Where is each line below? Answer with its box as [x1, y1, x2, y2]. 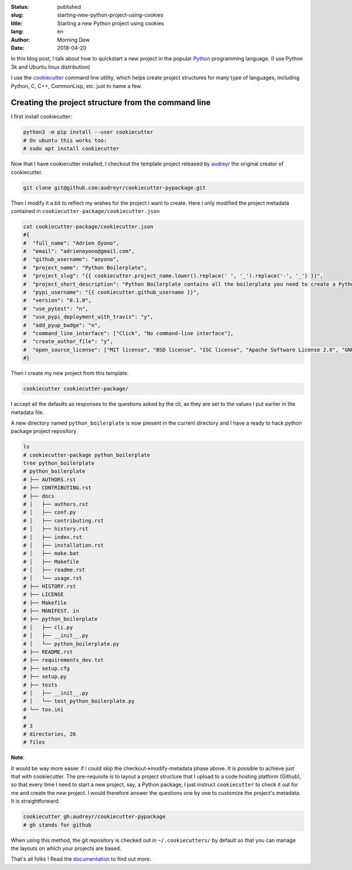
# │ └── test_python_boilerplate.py [23, 698, 135, 705]
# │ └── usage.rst [23, 575, 82, 581]
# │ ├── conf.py [23, 509, 76, 516]
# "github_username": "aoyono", [23, 256, 120, 263]
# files [23, 739, 45, 746]
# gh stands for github [23, 821, 92, 828]
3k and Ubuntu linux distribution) [11, 63, 90, 70]
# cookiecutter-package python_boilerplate [23, 452, 151, 458]
